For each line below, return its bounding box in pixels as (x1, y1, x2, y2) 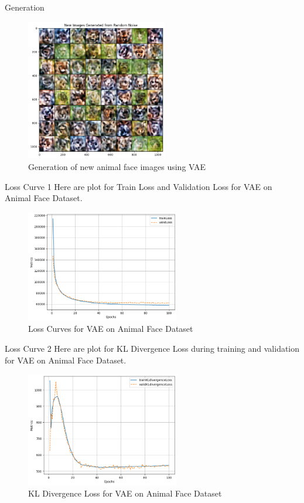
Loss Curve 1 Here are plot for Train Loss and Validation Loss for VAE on (5, 180, 272, 192)
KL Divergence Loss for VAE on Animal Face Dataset (28, 487, 222, 499)
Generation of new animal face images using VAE (28, 161, 206, 173)
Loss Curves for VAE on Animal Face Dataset (28, 322, 193, 335)
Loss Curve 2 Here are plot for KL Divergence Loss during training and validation (5, 342, 300, 354)
